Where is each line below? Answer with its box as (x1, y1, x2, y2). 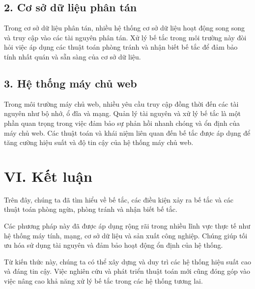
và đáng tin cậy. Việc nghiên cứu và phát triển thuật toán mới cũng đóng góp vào (4, 266, 250, 276)
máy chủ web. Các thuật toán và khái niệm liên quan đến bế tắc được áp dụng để (4, 127, 251, 138)
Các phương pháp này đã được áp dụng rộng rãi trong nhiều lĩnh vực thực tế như (4, 221, 251, 231)
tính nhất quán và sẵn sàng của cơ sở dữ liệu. (4, 51, 141, 61)
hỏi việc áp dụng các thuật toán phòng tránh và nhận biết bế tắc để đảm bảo (4, 42, 238, 52)
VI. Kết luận (4, 166, 92, 186)
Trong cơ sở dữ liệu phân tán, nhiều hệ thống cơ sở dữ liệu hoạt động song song (4, 23, 245, 33)
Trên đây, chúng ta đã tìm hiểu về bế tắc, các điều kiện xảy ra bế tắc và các (4, 194, 234, 204)
